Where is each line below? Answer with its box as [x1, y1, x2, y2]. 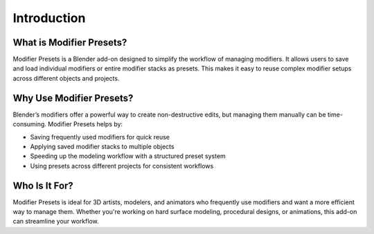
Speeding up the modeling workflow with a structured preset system [30, 152, 226, 160]
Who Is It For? [12, 179, 74, 191]
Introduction [12, 10, 86, 26]
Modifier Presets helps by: [47, 120, 123, 128]
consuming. [12, 120, 46, 128]
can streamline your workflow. [12, 217, 100, 226]
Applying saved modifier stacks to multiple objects [30, 142, 175, 150]
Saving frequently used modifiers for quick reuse [30, 133, 170, 141]
